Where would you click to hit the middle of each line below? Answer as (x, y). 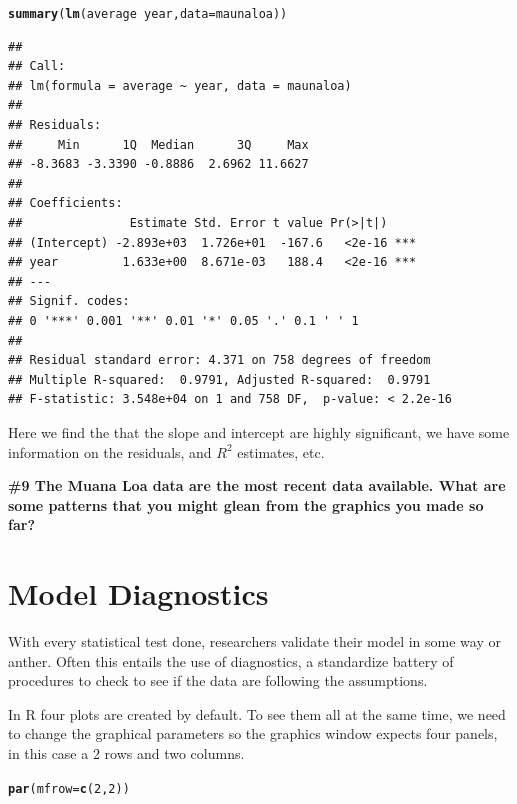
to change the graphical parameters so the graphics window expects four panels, (253, 733)
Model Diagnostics (138, 593)
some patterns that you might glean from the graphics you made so (246, 504)
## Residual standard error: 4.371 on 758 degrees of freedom (219, 360)
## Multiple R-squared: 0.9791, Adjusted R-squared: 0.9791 (219, 379)
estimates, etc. (281, 451)
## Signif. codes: (69, 301)
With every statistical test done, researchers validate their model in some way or (254, 641)
